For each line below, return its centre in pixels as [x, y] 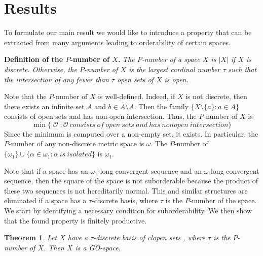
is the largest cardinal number [174, 69]
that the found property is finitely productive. [76, 220]
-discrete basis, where [125, 200]
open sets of [135, 79]
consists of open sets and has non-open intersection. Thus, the [100, 116]
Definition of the [34, 59]
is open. [176, 79]
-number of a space [171, 59]
